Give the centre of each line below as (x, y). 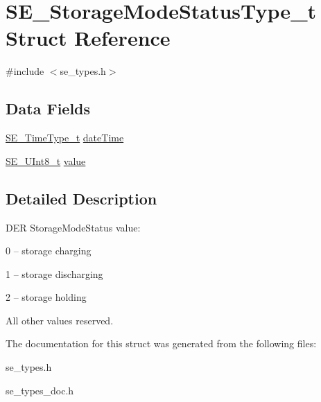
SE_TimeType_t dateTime (65, 138)
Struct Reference (88, 38)
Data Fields (48, 108)
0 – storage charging (49, 251)
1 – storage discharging (54, 273)
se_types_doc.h (40, 390)
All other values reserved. (60, 320)
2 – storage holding (46, 297)
